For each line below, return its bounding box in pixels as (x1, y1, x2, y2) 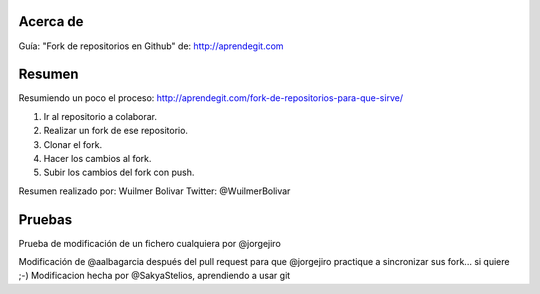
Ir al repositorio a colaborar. (43, 110, 158, 122)
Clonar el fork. (43, 138, 103, 150)
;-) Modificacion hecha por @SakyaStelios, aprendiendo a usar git (18, 270, 291, 282)
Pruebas (18, 211, 73, 228)
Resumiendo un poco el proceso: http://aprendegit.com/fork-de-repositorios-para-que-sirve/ (18, 92, 404, 104)
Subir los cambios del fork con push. (43, 166, 195, 179)
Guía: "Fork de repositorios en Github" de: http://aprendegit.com (18, 40, 284, 52)
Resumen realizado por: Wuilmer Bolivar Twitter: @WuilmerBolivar (18, 185, 291, 197)
